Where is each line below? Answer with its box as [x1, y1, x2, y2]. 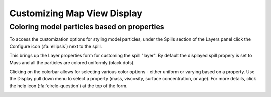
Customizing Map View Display [9, 8, 143, 19]
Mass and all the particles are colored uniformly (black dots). [9, 59, 135, 65]
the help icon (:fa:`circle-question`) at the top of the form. [9, 83, 128, 89]
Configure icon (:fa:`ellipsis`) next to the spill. [9, 43, 102, 49]
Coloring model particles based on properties [9, 22, 164, 31]
